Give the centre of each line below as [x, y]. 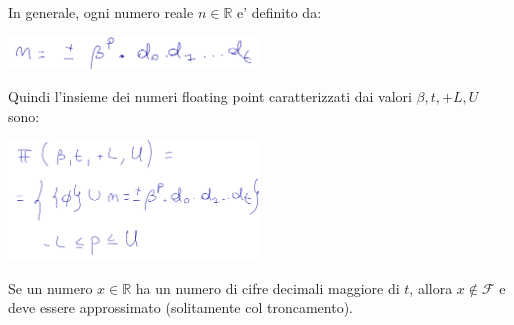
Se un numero [50, 287]
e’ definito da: [279, 12]
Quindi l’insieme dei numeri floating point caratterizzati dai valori [210, 96]
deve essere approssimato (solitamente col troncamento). [181, 307]
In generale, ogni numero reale [101, 12]
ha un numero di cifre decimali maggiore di [267, 287]
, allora [431, 287]
